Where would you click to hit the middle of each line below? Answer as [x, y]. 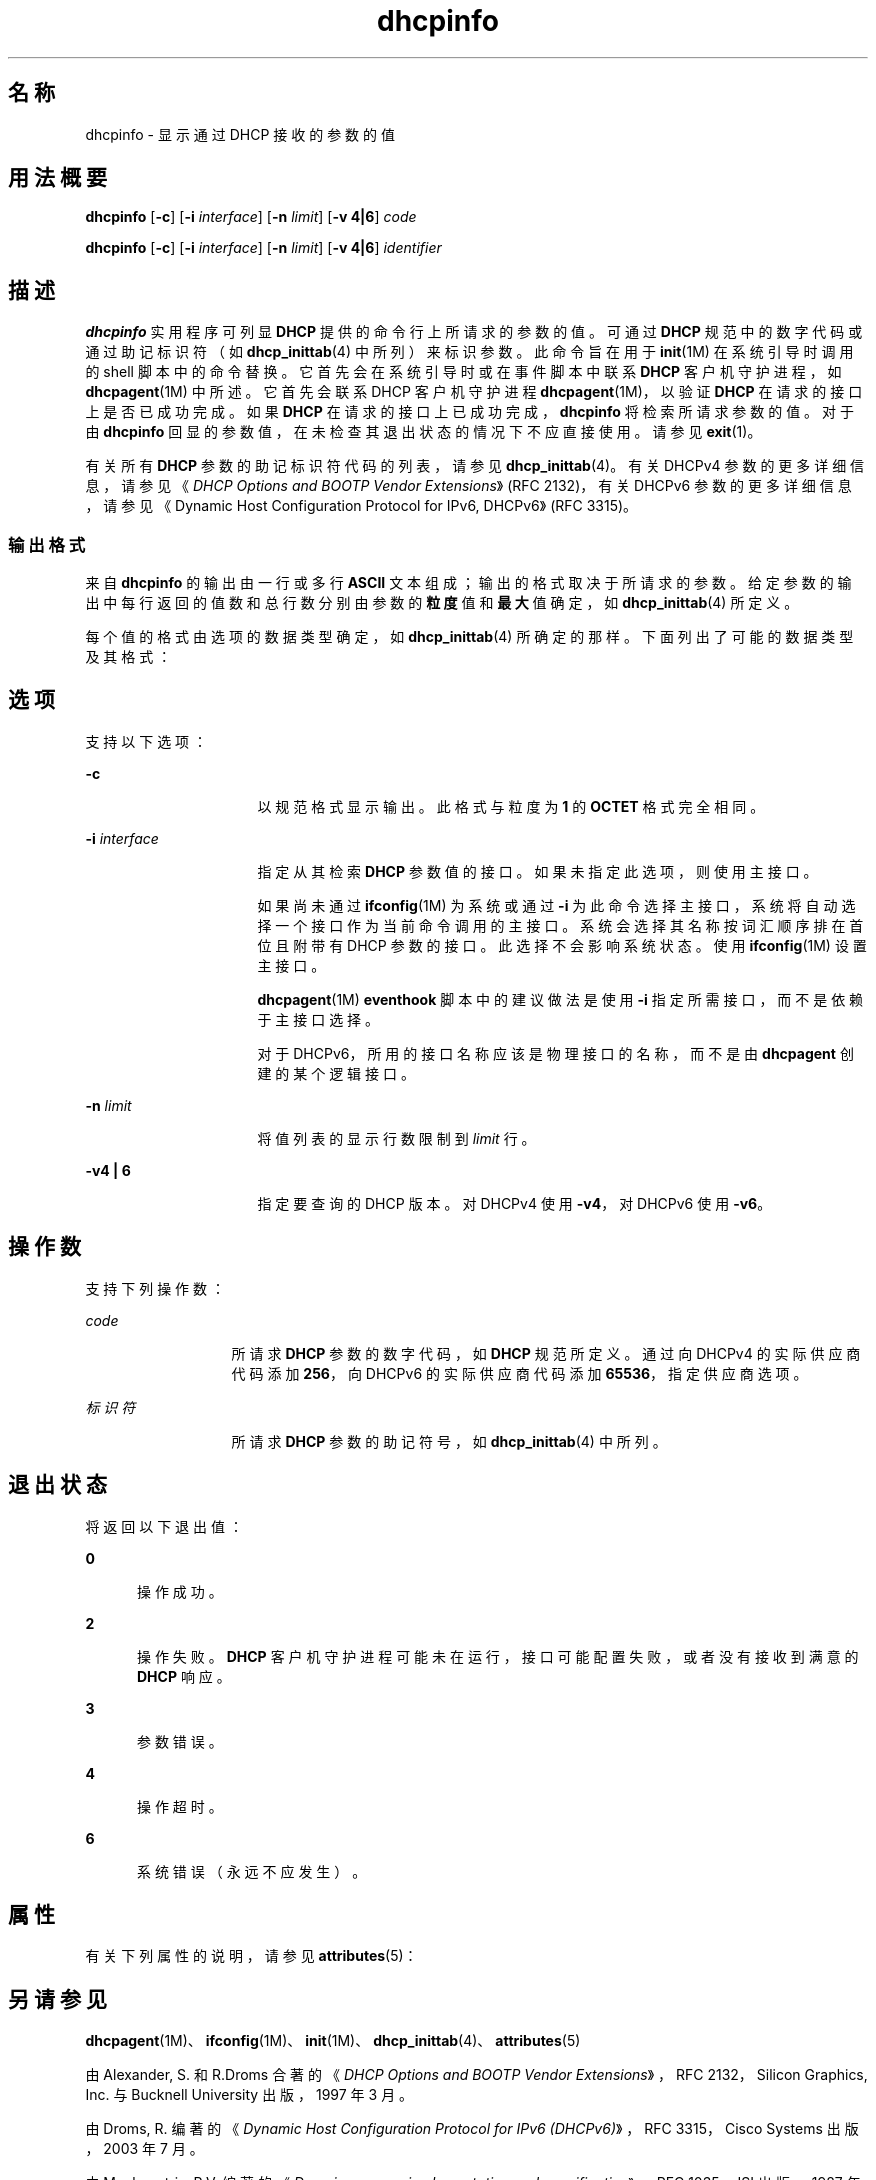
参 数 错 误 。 [180, 1741]
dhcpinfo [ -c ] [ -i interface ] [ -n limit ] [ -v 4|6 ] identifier [263, 248]
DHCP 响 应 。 [184, 1676]
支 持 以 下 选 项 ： [146, 741]
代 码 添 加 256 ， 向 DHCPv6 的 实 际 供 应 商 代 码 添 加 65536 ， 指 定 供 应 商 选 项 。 [519, 1373]
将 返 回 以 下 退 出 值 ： [164, 1526]
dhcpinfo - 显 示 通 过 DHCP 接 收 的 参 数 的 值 [240, 134]
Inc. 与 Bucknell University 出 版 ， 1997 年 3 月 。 [249, 2095]
